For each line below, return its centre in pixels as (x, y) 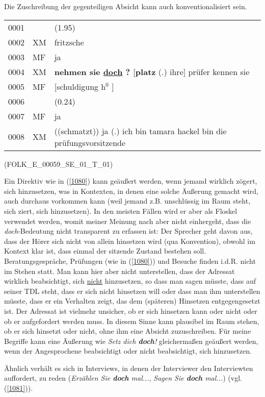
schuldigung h (81, 86)
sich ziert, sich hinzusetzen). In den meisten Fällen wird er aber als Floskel (121, 210)
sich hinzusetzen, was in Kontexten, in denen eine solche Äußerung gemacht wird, (131, 191)
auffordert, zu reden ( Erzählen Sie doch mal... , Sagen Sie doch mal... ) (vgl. (123, 378)
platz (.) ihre (159, 71)
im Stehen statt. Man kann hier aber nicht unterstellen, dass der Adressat (120, 271)
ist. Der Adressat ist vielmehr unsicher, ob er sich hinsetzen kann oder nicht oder (131, 311)
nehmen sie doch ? (92, 71)
